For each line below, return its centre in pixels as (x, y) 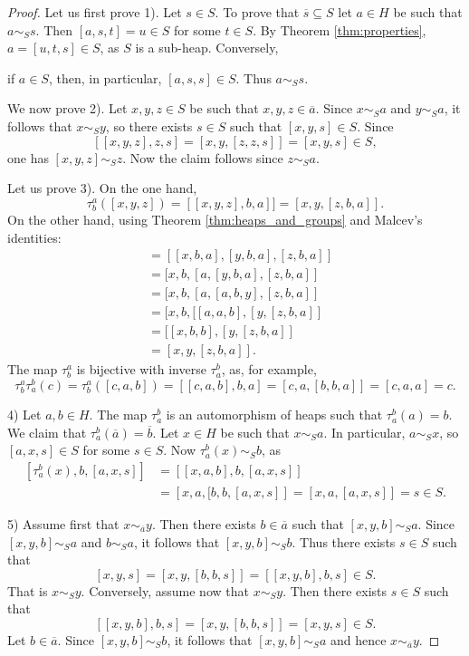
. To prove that (257, 12)
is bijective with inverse (141, 369)
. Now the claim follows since (203, 157)
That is (28, 590)
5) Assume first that (63, 523)
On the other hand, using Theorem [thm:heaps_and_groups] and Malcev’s (215, 219)
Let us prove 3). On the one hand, (102, 188)
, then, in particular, (105, 77)
